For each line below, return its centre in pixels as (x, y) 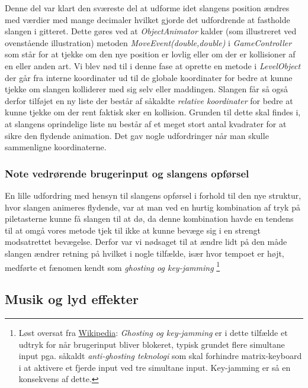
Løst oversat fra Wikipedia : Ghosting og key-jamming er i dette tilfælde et (153, 332)
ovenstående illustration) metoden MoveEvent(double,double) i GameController (148, 42)
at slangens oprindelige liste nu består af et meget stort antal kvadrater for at (146, 123)
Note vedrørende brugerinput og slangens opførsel (127, 173)
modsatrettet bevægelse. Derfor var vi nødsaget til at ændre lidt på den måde (146, 242)
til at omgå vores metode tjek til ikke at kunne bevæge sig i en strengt (133, 230)
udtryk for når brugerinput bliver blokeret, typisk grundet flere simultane (152, 344)
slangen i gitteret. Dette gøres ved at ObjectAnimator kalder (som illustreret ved (151, 31)
